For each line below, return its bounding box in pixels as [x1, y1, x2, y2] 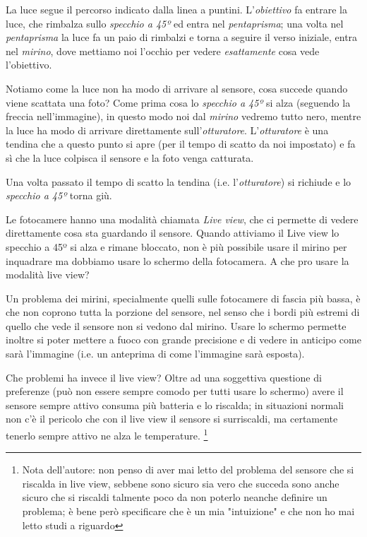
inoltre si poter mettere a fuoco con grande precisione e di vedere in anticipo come [6, 332, 361, 347]
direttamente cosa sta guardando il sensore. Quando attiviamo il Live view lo [6, 225, 339, 240]
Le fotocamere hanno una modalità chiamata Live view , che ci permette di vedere [6, 211, 359, 226]
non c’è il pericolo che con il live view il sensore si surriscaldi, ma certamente [6, 411, 338, 426]
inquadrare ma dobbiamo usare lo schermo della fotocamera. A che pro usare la [6, 253, 349, 268]
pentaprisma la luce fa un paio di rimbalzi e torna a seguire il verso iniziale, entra [6, 30, 358, 45]
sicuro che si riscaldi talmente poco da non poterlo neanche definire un [22, 490, 327, 504]
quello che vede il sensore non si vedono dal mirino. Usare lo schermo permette [6, 318, 347, 333]
